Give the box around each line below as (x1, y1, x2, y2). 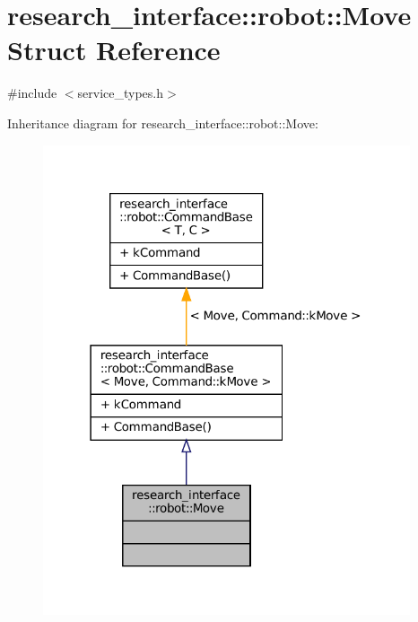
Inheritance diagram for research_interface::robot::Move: (7, 113, 318, 132)
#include (7, 83, 57, 102)
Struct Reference (7, 31, 221, 68)
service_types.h (77, 83, 164, 102)
